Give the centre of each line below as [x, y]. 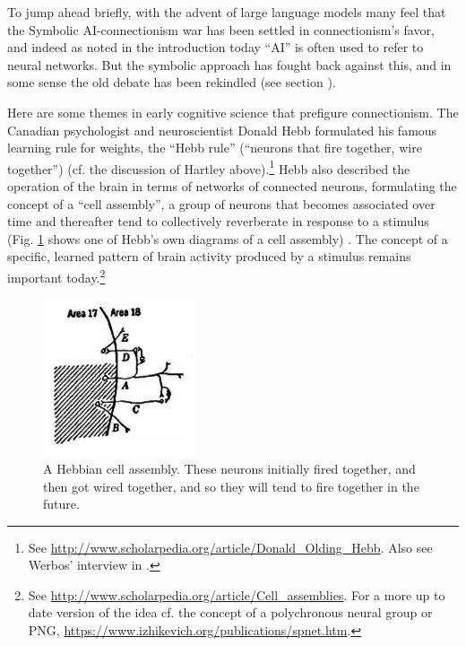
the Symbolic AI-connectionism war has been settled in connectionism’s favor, [221, 29]
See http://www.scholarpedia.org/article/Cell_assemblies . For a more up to [237, 594]
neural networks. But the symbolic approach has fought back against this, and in [229, 64]
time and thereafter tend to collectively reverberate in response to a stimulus [218, 221]
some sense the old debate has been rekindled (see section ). [172, 82]
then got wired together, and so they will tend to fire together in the [231, 486]
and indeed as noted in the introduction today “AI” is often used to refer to [216, 47]
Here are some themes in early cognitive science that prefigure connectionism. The [233, 112]
